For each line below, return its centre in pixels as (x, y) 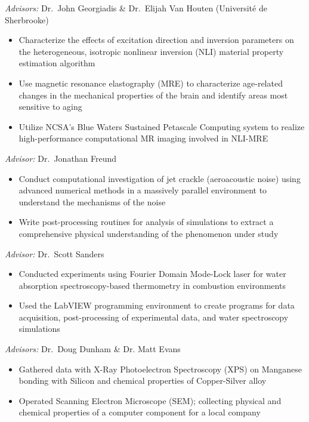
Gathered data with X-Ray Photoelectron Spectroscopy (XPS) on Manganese (160, 369)
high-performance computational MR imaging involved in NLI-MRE (143, 138)
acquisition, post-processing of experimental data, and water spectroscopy (154, 317)
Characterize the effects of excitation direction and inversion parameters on (156, 40)
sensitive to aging (50, 107)
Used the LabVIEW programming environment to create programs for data (157, 305)
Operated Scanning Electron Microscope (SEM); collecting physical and (150, 400)
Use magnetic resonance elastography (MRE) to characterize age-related (151, 83)
